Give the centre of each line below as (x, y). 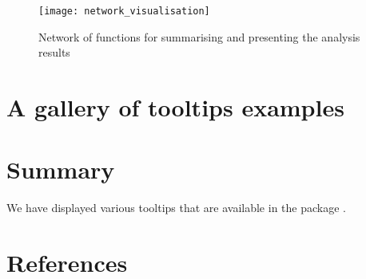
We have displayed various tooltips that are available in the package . (176, 208)
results (54, 52)
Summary (61, 169)
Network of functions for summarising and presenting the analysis (199, 36)
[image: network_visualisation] (124, 11)
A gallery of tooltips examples (175, 107)
